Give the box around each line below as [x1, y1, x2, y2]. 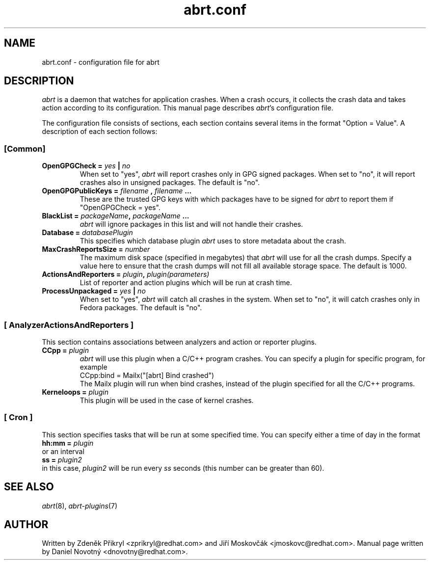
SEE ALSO [4, 481, 54, 493]
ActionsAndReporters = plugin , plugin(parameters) [42, 270, 210, 279]
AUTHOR [4, 518, 49, 531]
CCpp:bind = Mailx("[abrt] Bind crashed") [80, 371, 215, 379]
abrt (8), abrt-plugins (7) [42, 501, 117, 510]
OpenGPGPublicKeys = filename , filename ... [42, 187, 192, 195]
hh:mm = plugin [42, 438, 94, 447]
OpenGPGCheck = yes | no [42, 161, 131, 170]
